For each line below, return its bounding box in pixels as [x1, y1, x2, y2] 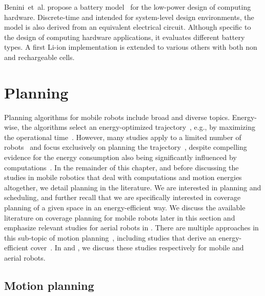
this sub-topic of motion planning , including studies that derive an [4, 232, 216, 243]
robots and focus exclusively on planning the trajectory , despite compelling [4, 142, 247, 152]
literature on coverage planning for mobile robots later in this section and [4, 212, 235, 223]
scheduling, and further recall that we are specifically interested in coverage [4, 192, 241, 203]
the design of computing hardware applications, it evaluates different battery [4, 31, 245, 42]
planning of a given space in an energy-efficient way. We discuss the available [4, 202, 246, 213]
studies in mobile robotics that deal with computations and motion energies [4, 172, 242, 183]
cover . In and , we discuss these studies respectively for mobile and [30, 242, 244, 253]
